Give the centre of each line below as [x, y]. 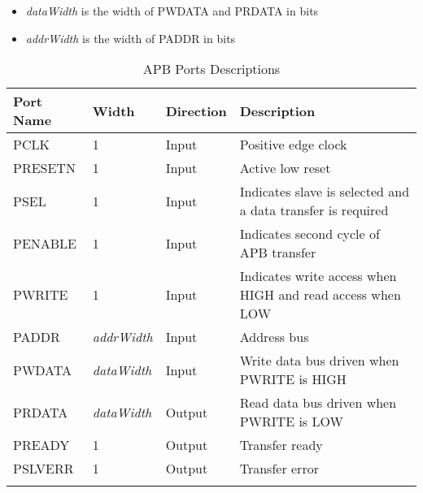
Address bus [274, 337]
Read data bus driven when [318, 403]
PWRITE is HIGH [293, 379]
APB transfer [278, 253]
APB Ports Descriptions [211, 69]
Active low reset [285, 168]
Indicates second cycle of [310, 234]
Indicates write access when [318, 276]
